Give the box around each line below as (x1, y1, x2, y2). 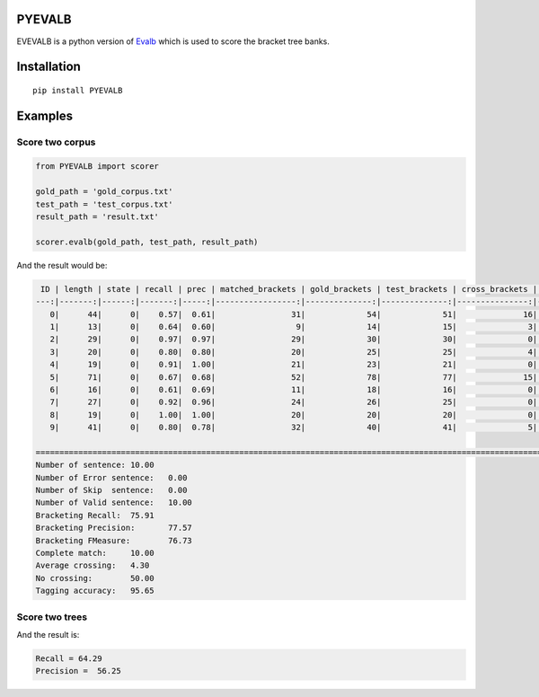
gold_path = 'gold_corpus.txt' (35, 187, 174, 197)
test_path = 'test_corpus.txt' (35, 199, 174, 209)
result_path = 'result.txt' (35, 212, 159, 222)
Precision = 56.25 (35, 666, 121, 676)
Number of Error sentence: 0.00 (35, 472, 188, 482)
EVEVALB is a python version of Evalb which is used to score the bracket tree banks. (16, 36, 330, 47)
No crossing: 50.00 (35, 573, 155, 583)
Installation (16, 59, 81, 75)
